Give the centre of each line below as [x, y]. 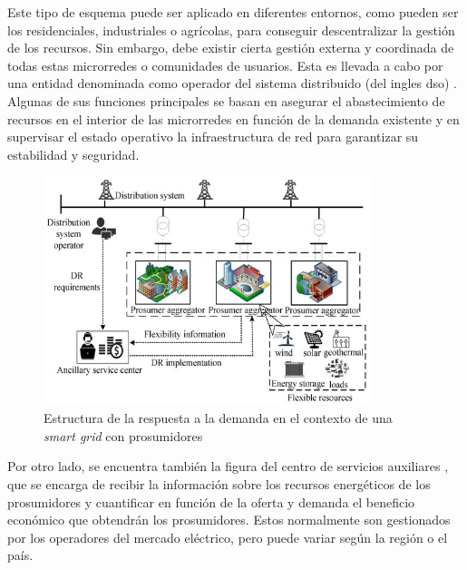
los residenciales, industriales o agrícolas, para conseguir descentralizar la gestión [231, 29]
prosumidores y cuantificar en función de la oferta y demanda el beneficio [211, 501]
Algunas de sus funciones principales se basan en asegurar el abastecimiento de [226, 100]
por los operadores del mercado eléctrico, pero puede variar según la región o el [228, 537]
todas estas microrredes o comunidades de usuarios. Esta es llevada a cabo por [225, 65]
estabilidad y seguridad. [73, 154]
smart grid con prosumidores [123, 435]
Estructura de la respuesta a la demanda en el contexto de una [218, 418]
